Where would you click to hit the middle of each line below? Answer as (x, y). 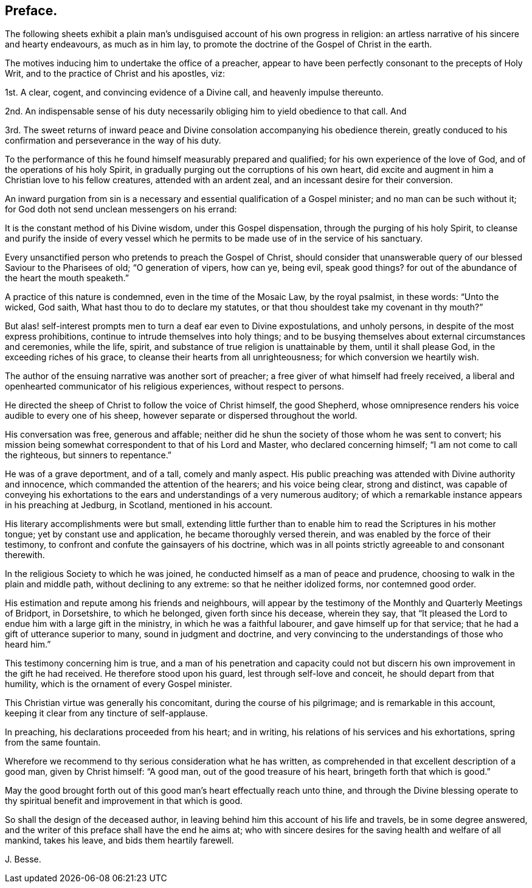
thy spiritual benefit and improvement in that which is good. (124, 801)
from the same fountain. (53, 743)
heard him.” (28, 645)
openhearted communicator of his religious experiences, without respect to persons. (174, 386)
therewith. (25, 555)
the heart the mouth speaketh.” (67, 278)
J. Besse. (23, 859)
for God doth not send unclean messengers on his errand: (121, 209)
